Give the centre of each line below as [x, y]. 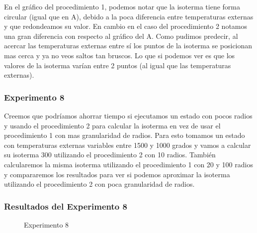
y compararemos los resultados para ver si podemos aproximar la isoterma [117, 174]
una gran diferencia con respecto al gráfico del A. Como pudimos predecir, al [121, 36]
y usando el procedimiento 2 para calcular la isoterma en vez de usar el [112, 125]
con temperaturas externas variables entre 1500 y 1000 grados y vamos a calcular [128, 145]
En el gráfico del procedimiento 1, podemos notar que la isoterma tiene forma [122, 6]
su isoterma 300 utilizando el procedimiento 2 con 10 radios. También [110, 155]
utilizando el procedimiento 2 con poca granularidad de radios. [99, 184]
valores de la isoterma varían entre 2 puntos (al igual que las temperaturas [118, 65]
